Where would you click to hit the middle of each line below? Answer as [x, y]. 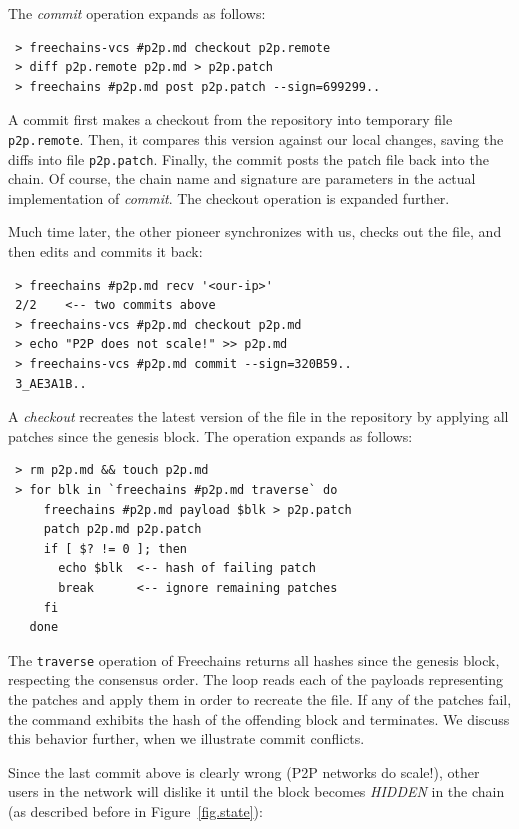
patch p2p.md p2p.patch [122, 529]
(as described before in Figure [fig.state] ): [135, 810]
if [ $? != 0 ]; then [115, 548]
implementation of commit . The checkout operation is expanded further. [229, 197]
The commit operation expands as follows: [137, 13]
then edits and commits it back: [105, 251]
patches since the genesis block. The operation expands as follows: [210, 435]
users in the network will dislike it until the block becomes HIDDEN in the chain [256, 791]
